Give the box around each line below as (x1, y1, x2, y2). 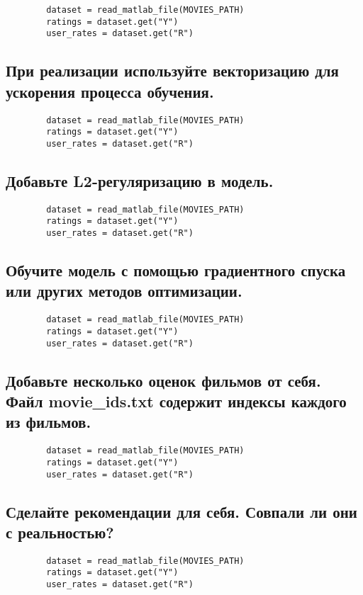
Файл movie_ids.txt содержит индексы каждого (6, 390, 347, 412)
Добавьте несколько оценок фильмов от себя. (6, 369, 321, 391)
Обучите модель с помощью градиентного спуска (6, 259, 346, 281)
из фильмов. (6, 411, 91, 433)
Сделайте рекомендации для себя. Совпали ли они (6, 500, 357, 522)
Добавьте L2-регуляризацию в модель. (6, 169, 274, 191)
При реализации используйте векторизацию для (6, 59, 339, 81)
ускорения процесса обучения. (6, 80, 214, 102)
